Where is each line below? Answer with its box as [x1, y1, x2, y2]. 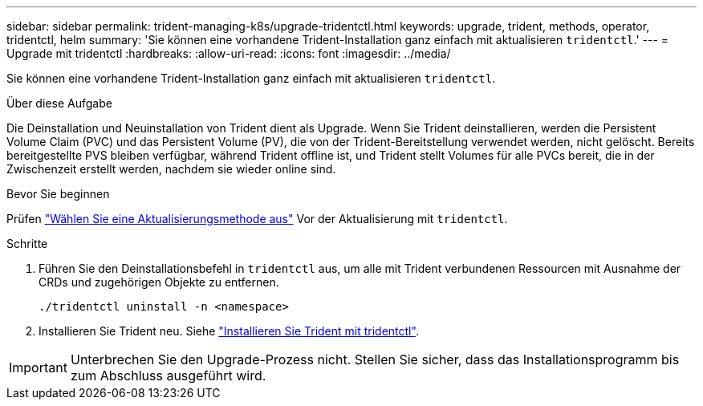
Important [9, 359, 67, 376]
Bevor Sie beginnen [6, 187, 110, 201]
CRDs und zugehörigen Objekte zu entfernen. [39, 275, 279, 289]
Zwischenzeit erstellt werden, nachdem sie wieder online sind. [6, 162, 336, 176]
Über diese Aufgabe [6, 96, 112, 110]
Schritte [6, 237, 48, 250]
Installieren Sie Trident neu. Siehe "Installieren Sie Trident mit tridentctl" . [39, 324, 419, 338]
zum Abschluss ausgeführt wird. [70, 367, 266, 384]
